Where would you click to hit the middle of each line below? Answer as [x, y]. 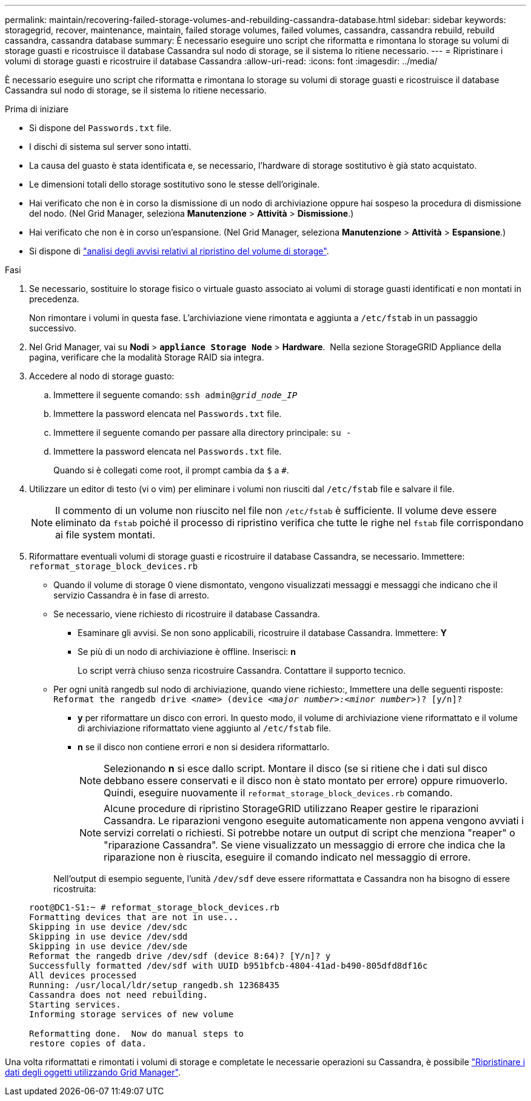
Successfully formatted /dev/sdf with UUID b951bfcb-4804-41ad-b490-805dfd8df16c [229, 966]
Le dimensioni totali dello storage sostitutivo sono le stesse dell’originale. [175, 184]
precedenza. [54, 299]
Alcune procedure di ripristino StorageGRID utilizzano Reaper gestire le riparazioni [291, 808]
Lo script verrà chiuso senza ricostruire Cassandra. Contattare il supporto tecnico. [242, 670]
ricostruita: [75, 889]
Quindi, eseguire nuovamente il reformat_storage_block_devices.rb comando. [278, 793]
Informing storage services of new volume [132, 1014]
